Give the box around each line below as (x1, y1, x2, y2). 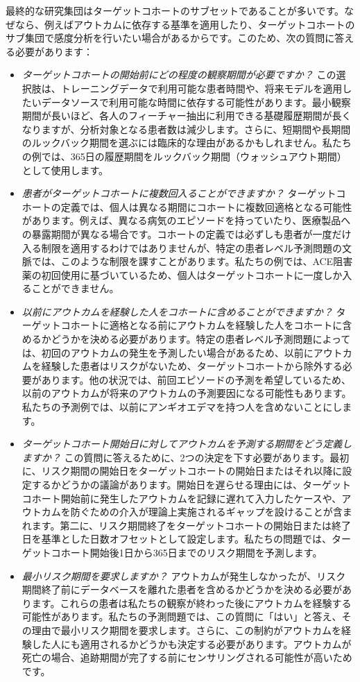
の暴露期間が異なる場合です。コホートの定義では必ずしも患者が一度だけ (22, 226, 352, 241)
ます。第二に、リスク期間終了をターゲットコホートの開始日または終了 (31, 518, 351, 532)
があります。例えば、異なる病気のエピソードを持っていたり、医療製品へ (22, 213, 351, 228)
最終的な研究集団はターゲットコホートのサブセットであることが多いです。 (6, 3, 345, 17)
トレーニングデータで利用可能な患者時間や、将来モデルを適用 (60, 80, 343, 95)
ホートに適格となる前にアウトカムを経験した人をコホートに (70, 318, 343, 332)
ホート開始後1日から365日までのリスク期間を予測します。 (60, 545, 323, 559)
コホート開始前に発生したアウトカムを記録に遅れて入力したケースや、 (22, 491, 342, 505)
